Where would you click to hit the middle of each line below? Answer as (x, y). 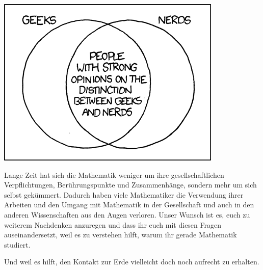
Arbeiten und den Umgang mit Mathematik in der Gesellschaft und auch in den (129, 205)
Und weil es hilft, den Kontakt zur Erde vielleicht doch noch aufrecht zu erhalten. (132, 262)
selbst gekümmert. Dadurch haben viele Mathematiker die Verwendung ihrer (124, 194)
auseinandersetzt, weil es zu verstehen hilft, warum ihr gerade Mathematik (121, 235)
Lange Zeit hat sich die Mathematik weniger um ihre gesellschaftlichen (114, 174)
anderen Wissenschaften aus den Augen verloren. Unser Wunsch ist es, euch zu (127, 214)
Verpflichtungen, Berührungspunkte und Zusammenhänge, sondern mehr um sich (130, 185)
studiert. (17, 244)
